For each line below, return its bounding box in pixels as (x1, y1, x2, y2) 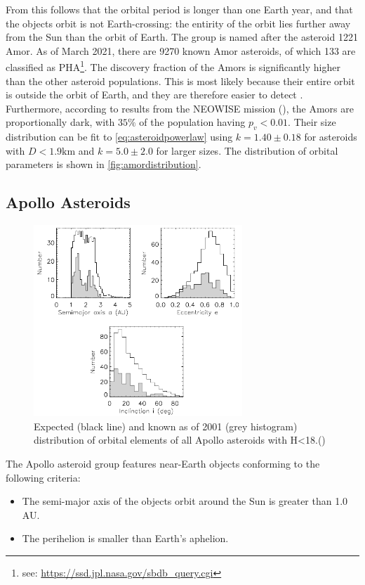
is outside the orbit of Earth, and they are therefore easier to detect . (6, 87, 303, 102)
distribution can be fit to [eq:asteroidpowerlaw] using (6, 129, 233, 144)
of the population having (139, 115, 246, 129)
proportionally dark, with (6, 115, 115, 129)
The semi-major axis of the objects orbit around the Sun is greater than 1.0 (22, 494, 348, 508)
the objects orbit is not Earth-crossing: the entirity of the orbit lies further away (6, 15, 351, 30)
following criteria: (6, 470, 81, 484)
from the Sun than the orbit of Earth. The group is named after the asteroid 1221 (6, 30, 358, 44)
